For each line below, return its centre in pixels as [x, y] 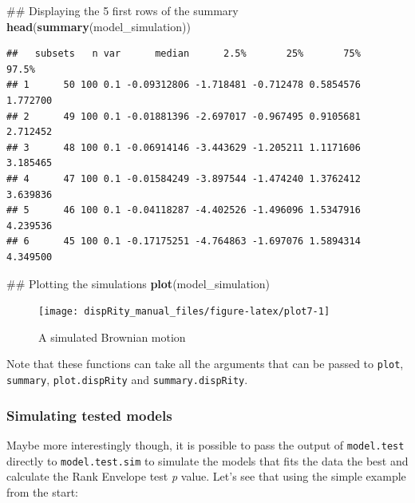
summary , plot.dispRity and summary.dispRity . [127, 379]
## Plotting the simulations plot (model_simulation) [138, 283]
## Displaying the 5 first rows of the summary [123, 10]
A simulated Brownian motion [112, 337]
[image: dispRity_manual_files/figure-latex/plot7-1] [184, 312]
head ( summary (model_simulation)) [99, 26]
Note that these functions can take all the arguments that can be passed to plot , [205, 364]
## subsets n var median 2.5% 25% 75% [184, 54]
